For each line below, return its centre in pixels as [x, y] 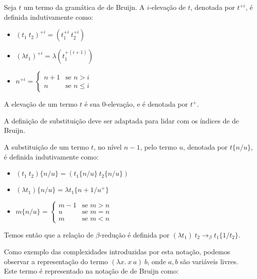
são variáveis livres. [209, 261]
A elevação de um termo [41, 104]
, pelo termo [158, 146]
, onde [157, 261]
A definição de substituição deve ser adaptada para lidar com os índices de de [122, 120]
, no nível [108, 146]
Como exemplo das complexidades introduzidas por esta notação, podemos [117, 252]
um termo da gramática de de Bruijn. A [84, 7]
